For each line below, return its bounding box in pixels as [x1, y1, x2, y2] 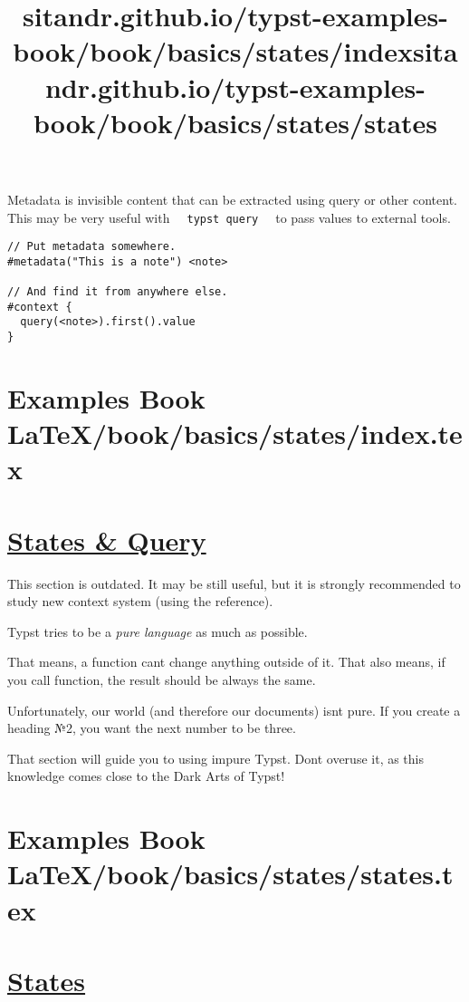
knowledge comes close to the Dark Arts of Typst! [7, 766, 285, 785]
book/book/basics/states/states [33, 103, 438, 140]
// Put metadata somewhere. [7, 240, 177, 254]
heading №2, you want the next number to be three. [7, 718, 296, 737]
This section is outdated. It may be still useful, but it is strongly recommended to [7, 573, 461, 593]
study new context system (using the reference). [7, 592, 273, 611]
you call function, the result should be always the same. [7, 670, 316, 689]
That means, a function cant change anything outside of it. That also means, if [7, 652, 445, 671]
